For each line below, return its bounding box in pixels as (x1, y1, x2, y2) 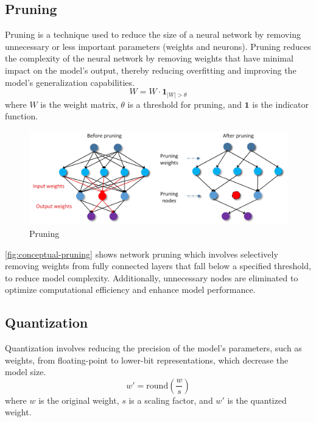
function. (5, 110, 38, 122)
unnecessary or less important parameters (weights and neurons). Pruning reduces (5, 40, 311, 52)
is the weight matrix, (40, 97, 118, 110)
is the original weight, (38, 393, 119, 406)
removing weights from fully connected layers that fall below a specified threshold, (5, 259, 311, 272)
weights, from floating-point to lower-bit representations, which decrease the (5, 353, 289, 366)
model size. (5, 365, 46, 378)
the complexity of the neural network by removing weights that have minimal (5, 52, 293, 65)
